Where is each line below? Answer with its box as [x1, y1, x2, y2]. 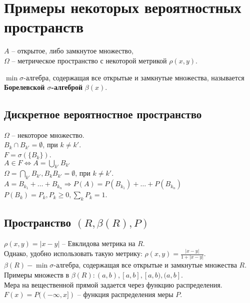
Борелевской [4, 82, 45, 92]
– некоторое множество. [11, 129, 84, 140]
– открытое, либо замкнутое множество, [11, 45, 133, 56]
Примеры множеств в [4, 270, 69, 280]
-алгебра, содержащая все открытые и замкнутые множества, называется [23, 72, 244, 82]
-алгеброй [51, 82, 83, 92]
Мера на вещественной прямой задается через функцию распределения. [4, 279, 222, 290]
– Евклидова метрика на [61, 238, 135, 249]
